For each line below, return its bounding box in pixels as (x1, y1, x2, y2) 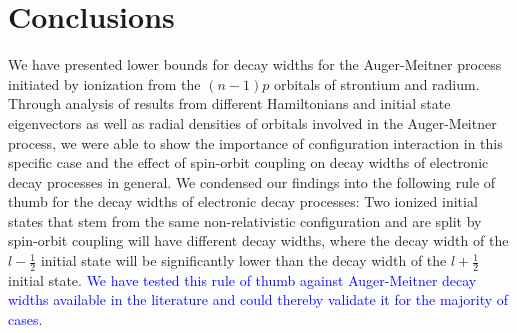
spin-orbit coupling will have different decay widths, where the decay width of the (8, 230, 509, 251)
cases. (8, 309, 43, 330)
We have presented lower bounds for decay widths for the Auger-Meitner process (8, 54, 502, 75)
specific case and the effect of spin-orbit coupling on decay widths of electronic (8, 152, 489, 173)
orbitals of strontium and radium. (273, 73, 480, 94)
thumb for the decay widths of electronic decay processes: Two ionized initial (8, 191, 478, 212)
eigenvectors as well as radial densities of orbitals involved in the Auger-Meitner (8, 112, 497, 133)
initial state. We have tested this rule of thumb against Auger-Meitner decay (8, 269, 477, 290)
